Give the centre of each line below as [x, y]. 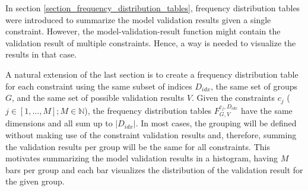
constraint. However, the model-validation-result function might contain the [143, 31]
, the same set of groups [254, 86]
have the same [267, 111]
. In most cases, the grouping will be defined [216, 123]
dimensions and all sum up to [59, 123]
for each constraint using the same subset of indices [99, 86]
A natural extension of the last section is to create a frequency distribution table [152, 74]
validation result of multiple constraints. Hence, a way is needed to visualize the [151, 42]
